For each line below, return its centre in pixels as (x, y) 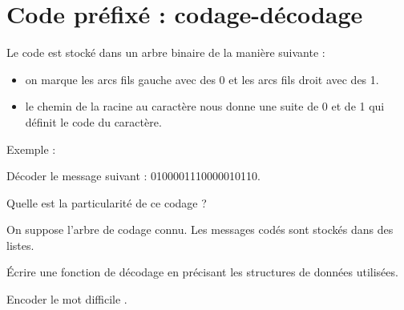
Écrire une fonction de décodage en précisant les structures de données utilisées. (202, 272)
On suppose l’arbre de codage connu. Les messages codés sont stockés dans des (200, 229)
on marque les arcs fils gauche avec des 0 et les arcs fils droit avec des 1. (202, 79)
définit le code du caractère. (93, 121)
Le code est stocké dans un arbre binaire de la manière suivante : (166, 52)
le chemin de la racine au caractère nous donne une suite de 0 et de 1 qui (205, 106)
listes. (20, 245)
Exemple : (31, 149)
